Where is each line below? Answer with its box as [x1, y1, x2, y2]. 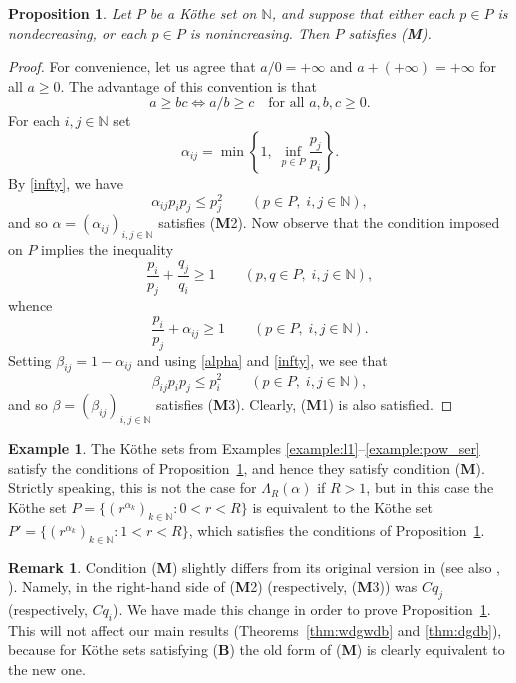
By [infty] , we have [8, 172, 123, 193]
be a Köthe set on [149, 3, 257, 23]
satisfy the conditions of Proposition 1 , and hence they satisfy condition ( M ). [8, 457, 485, 478]
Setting [8, 349, 52, 370]
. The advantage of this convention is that [60, 75, 317, 96]
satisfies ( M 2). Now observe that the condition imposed [158, 212, 500, 233]
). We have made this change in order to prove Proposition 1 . [112, 598, 491, 619]
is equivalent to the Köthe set [252, 496, 433, 517]
